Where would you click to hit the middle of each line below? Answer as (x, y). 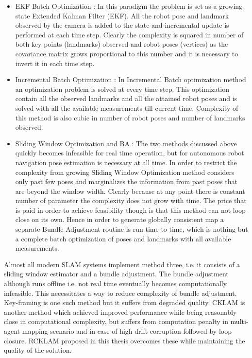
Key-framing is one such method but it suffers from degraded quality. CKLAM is (125, 302)
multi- (239, 321)
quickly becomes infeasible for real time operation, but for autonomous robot (130, 153)
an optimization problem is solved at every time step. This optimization (122, 89)
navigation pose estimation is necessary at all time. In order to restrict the (126, 162)
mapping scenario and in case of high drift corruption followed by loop (127, 331)
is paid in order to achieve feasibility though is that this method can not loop (130, 210)
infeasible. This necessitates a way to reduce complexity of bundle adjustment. (120, 293)
